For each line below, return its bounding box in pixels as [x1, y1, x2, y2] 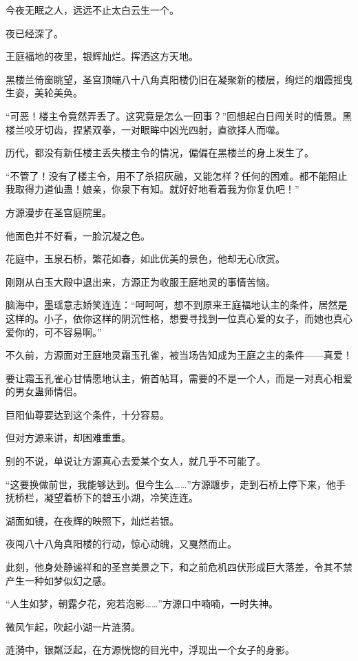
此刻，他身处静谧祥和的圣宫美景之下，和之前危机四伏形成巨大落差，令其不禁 [6, 560, 352, 574]
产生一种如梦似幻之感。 [6, 573, 112, 587]
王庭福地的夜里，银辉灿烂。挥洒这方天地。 [6, 49, 198, 63]
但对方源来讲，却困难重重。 [6, 430, 131, 445]
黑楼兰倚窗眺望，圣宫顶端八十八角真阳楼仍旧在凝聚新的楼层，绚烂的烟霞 [6, 72, 333, 86]
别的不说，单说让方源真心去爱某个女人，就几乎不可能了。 [6, 454, 266, 468]
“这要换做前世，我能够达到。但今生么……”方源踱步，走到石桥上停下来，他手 [6, 476, 346, 491]
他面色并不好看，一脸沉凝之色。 [6, 228, 150, 242]
